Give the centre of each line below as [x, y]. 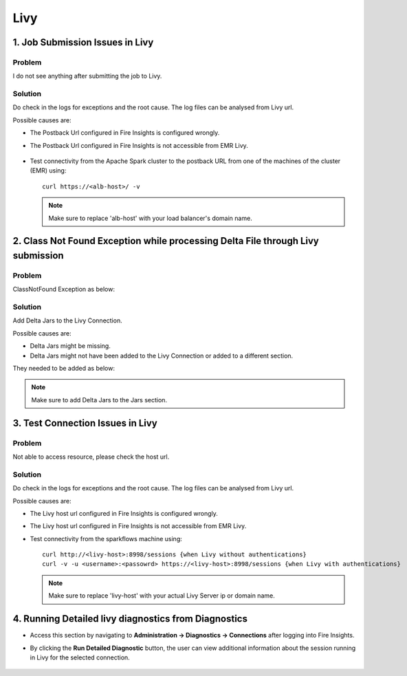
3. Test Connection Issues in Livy [85, 423]
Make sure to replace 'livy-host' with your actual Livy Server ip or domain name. [162, 596]
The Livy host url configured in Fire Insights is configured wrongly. [124, 513]
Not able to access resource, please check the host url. [91, 457]
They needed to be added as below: [64, 369]
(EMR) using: [48, 171]
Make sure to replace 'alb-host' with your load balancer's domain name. [150, 218]
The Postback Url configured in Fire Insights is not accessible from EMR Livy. [139, 145]
